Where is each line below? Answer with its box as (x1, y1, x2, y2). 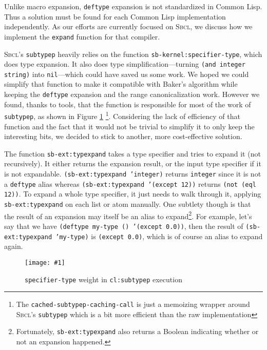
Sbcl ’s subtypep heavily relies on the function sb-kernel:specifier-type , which (4, 48, 262, 59)
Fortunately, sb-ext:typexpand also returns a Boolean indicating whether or (16, 326, 259, 337)
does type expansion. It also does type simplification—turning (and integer (4, 59, 245, 69)
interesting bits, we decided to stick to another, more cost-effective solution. (4, 131, 242, 142)
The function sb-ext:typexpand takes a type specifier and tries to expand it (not (4, 148, 261, 159)
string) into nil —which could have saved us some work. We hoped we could (4, 68, 249, 79)
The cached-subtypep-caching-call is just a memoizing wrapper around (16, 299, 250, 309)
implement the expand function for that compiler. (4, 31, 160, 42)
